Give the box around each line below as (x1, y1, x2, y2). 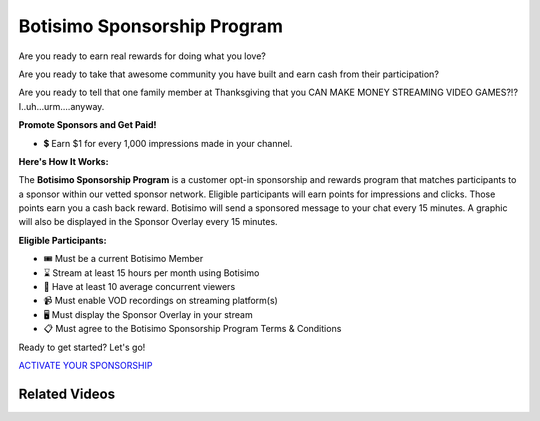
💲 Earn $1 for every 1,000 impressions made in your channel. (43, 137, 293, 149)
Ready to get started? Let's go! (18, 341, 146, 353)
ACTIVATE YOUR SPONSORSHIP (18, 359, 153, 371)
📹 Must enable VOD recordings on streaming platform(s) (43, 295, 279, 307)
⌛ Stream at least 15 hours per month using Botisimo (43, 266, 260, 279)
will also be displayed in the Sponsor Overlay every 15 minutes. (18, 216, 279, 228)
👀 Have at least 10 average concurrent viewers (43, 281, 236, 293)
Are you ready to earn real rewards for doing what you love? (18, 50, 267, 62)
